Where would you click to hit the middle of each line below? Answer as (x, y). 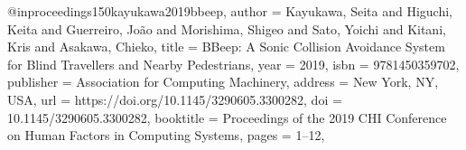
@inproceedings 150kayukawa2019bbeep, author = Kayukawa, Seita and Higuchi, (230, 11)
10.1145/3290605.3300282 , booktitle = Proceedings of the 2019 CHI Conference (227, 117)
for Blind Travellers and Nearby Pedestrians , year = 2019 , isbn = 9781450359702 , (233, 64)
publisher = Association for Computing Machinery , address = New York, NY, (223, 82)
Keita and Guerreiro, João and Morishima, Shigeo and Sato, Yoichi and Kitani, (227, 28)
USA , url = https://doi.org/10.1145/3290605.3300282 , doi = (175, 99)
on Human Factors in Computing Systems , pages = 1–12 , (166, 135)
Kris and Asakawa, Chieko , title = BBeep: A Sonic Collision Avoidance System (226, 47)
